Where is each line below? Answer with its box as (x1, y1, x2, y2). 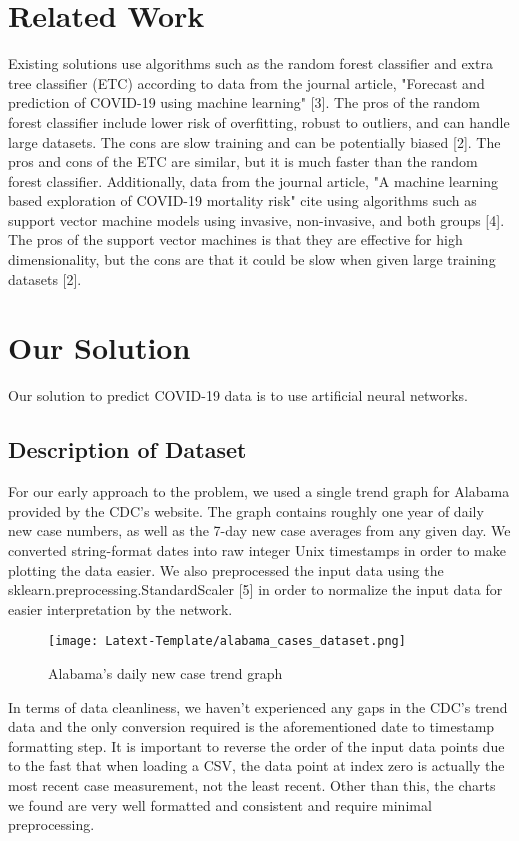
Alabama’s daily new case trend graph (48, 662, 283, 683)
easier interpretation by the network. (8, 598, 233, 619)
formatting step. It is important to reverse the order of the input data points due (8, 735, 505, 756)
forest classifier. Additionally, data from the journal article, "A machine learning (8, 170, 498, 191)
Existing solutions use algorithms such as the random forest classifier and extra (8, 53, 493, 74)
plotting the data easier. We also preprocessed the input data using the (8, 559, 444, 580)
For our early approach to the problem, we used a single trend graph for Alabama (8, 481, 510, 502)
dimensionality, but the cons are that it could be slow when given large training (8, 249, 496, 270)
